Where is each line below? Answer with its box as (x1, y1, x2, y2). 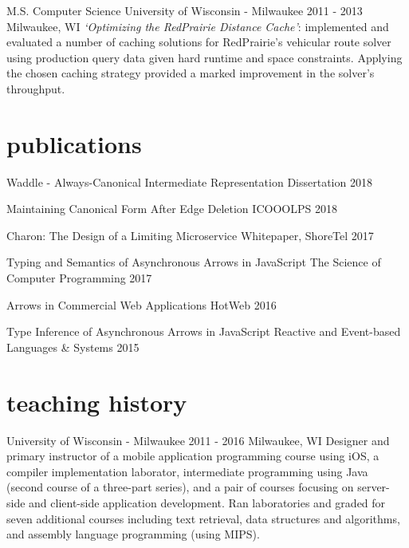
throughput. (6, 80, 65, 97)
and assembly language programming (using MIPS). (6, 526, 260, 542)
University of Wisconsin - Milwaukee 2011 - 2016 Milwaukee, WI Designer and (6, 432, 390, 448)
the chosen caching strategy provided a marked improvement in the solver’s (6, 65, 375, 81)
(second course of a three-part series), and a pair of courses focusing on (6, 479, 354, 495)
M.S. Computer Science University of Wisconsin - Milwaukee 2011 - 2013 (6, 2, 363, 18)
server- (357, 479, 390, 495)
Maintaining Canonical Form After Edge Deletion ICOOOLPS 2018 (6, 200, 337, 217)
